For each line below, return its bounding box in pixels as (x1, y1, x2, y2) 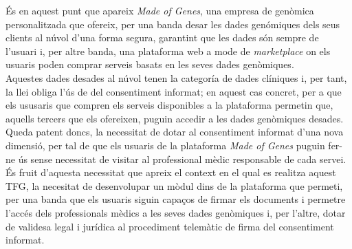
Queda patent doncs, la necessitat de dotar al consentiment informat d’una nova (5, 124, 344, 139)
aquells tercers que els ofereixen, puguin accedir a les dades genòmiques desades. (5, 111, 344, 125)
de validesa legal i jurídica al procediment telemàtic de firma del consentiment (5, 219, 334, 233)
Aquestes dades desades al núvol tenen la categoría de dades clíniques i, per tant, (5, 70, 347, 85)
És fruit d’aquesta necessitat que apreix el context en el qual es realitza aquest (5, 165, 336, 180)
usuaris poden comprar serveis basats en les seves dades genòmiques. (5, 57, 294, 72)
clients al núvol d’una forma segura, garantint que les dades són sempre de (5, 30, 319, 45)
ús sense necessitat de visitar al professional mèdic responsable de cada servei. (18, 151, 346, 166)
